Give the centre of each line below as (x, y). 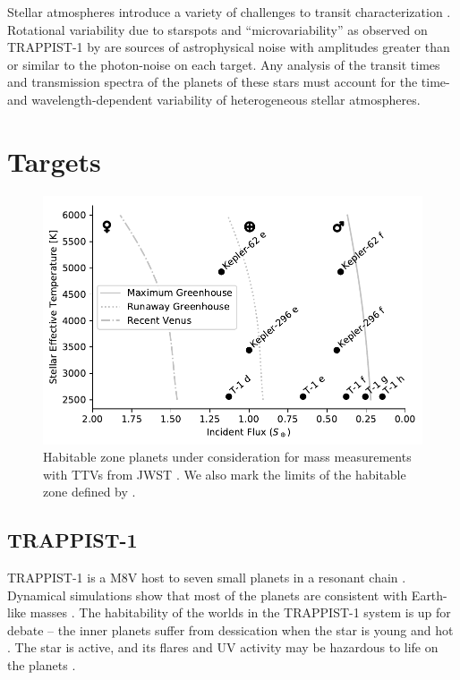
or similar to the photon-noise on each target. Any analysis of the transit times (224, 64)
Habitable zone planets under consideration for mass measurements (227, 457)
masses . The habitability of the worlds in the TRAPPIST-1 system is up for (240, 612)
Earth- (429, 595)
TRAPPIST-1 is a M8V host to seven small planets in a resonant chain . (207, 578)
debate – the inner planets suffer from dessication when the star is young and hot (230, 629)
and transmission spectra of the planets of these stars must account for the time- (229, 82)
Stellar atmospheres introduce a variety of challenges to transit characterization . (229, 12)
